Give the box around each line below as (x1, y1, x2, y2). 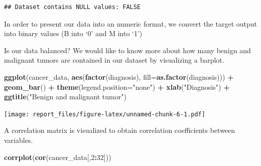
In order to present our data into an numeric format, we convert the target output (4, 18, 257, 29)
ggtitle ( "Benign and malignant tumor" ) (4, 91, 126, 102)
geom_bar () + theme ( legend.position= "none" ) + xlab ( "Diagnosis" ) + (4, 81, 230, 92)
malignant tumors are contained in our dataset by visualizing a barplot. (4, 55, 224, 65)
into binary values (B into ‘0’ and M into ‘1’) (4, 28, 143, 39)
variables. (4, 135, 33, 145)
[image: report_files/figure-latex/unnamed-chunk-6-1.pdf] (4, 110, 205, 118)
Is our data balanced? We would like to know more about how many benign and (4, 45, 251, 55)
